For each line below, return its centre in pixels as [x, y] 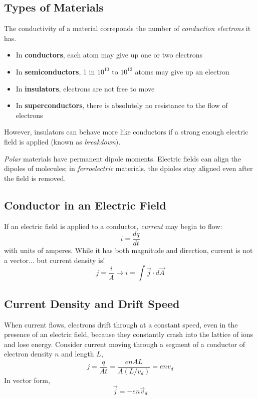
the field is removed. [35, 178]
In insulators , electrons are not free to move [85, 88]
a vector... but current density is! [55, 260]
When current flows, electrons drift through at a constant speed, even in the [121, 324]
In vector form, [27, 380]
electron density [28, 354]
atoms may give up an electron [182, 71]
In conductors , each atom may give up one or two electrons [109, 55]
